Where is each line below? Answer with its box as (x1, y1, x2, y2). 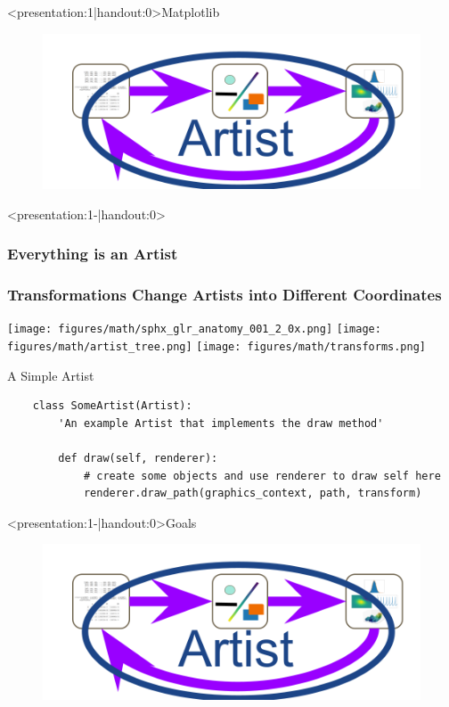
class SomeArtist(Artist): (32, 399, 192, 413)
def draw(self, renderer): (58, 452, 218, 465)
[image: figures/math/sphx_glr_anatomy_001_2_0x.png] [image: (7, 323, 381, 336)
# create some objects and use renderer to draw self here (83, 469, 441, 482)
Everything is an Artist (7, 243, 178, 265)
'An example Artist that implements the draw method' (58, 416, 384, 430)
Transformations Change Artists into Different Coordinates (7, 284, 442, 306)
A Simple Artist (7, 366, 94, 384)
